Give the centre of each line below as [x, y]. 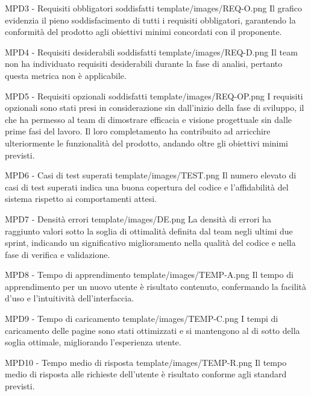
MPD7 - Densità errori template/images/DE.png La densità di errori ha [138, 218]
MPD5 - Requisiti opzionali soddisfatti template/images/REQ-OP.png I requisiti [154, 96]
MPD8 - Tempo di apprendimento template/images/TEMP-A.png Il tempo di [149, 275]
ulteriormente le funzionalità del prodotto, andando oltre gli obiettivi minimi [147, 143]
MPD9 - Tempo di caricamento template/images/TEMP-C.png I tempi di [142, 319]
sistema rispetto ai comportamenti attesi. [81, 199]
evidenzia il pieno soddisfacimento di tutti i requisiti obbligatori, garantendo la [150, 20]
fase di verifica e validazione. [58, 254]
